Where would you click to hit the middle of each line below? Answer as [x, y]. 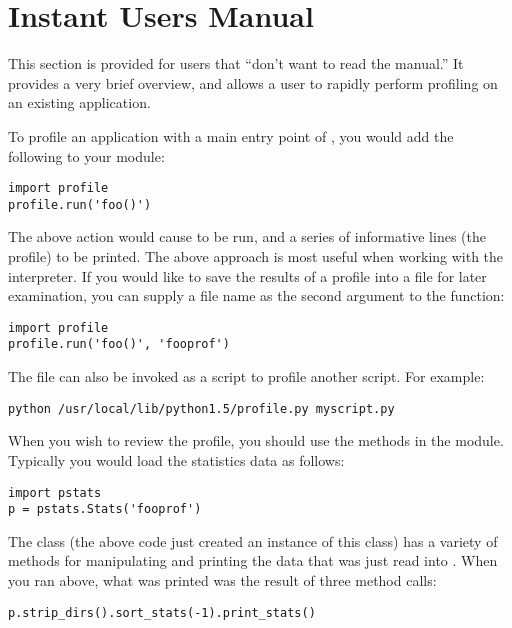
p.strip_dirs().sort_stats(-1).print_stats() [162, 612]
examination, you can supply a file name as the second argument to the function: [256, 295]
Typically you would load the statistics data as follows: [176, 459]
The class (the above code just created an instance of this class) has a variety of [253, 540]
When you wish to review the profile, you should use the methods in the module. [256, 440]
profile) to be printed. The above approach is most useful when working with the [256, 256]
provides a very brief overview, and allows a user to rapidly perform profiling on [253, 82]
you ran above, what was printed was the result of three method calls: [222, 580]
